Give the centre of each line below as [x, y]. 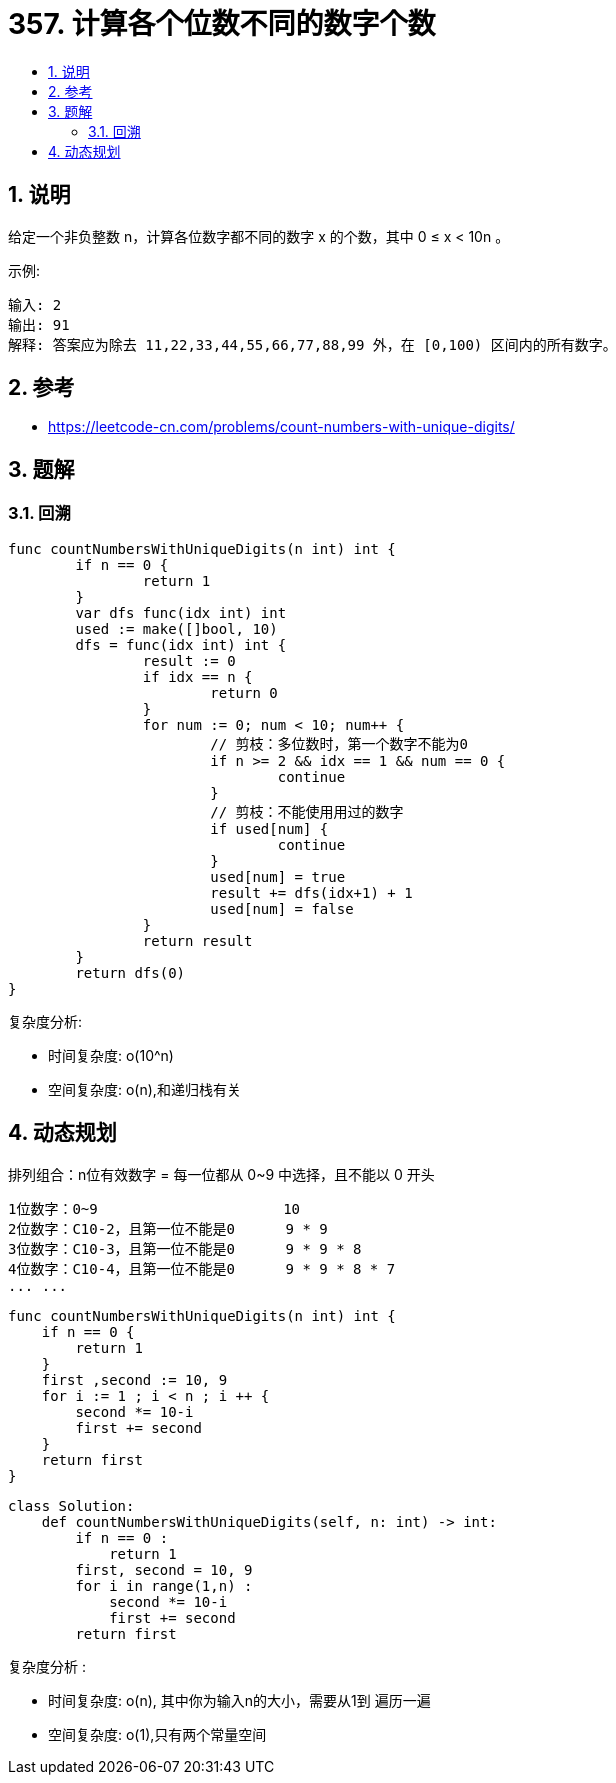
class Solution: [71, 1505]
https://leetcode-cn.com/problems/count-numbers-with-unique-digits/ [281, 427]
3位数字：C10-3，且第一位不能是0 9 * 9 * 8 [185, 1248]
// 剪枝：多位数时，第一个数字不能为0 [339, 743]
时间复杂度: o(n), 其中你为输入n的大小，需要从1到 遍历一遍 [239, 1700]
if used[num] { [269, 828]
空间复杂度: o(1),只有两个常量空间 [157, 1734]
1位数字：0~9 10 [154, 1208]
